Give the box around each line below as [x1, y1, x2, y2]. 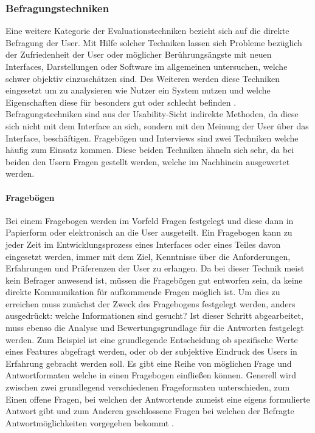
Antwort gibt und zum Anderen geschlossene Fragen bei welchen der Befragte [5, 404, 294, 417]
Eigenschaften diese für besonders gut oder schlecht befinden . [5, 95, 237, 108]
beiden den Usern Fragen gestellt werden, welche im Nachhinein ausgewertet [5, 155, 290, 168]
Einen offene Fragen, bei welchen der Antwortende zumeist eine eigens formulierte [5, 392, 310, 405]
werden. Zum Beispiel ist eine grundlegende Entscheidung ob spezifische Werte [5, 333, 298, 346]
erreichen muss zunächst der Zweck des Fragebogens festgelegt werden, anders [5, 297, 296, 310]
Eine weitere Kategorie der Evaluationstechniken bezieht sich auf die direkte [5, 24, 289, 37]
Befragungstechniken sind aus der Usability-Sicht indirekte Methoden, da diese [5, 107, 299, 120]
